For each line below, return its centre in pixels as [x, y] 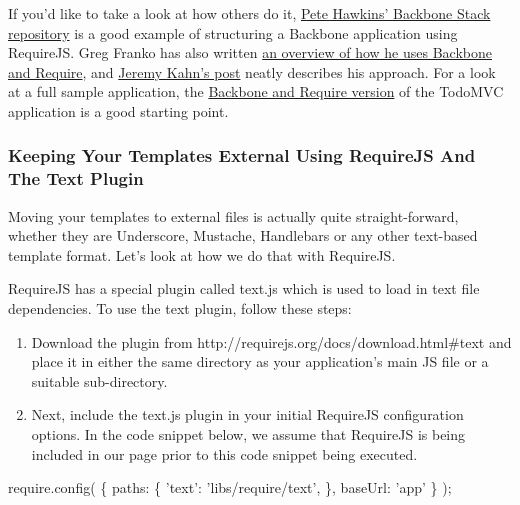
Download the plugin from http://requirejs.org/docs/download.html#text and [271, 341]
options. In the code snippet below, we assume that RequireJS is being [248, 434]
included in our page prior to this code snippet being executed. [224, 453]
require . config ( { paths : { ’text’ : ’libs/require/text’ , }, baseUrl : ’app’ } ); [230, 487]
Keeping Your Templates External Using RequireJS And [242, 155]
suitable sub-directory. [99, 380]
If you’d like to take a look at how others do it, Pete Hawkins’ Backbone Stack [249, 13]
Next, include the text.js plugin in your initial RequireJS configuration [247, 414]
